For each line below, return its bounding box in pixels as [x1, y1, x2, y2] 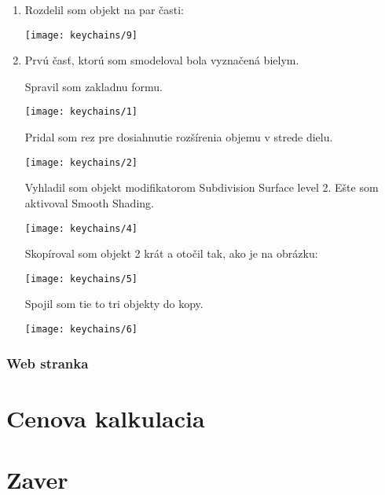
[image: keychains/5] [24, 273, 137, 284]
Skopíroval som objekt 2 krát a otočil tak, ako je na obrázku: [24, 245, 318, 262]
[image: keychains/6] [24, 324, 137, 335]
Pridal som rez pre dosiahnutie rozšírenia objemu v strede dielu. [24, 129, 333, 145]
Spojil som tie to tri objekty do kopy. [24, 295, 203, 312]
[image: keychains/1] [24, 106, 137, 118]
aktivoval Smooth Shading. [24, 194, 154, 211]
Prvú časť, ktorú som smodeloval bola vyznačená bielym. [24, 52, 299, 68]
